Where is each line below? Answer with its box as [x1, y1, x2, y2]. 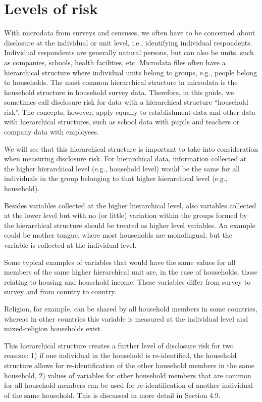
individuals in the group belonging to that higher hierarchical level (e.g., [4, 173, 228, 184]
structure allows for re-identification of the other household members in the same [4, 360, 255, 370]
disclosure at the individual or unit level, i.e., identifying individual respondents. [4, 37, 252, 48]
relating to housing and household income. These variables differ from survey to [4, 276, 251, 287]
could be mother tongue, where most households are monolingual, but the [4, 230, 232, 240]
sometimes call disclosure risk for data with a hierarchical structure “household [4, 97, 248, 107]
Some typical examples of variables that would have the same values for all [4, 256, 236, 267]
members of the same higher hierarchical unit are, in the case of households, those [4, 266, 257, 277]
